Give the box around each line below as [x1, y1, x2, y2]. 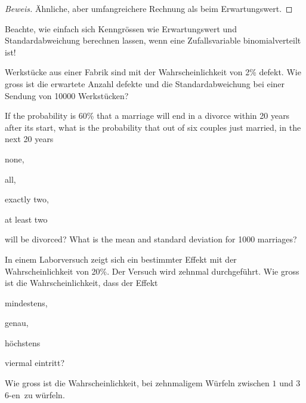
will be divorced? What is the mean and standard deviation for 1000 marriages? [5, 233, 297, 245]
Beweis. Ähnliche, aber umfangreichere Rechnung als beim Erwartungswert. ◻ [5, 2, 293, 14]
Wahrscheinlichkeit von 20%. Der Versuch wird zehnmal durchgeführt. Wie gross [5, 264, 299, 277]
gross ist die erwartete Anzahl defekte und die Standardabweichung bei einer [5, 77, 285, 90]
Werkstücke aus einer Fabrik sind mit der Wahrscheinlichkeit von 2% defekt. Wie [5, 66, 301, 78]
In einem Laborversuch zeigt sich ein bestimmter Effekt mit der [5, 253, 237, 265]
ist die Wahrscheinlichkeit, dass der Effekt [5, 276, 158, 289]
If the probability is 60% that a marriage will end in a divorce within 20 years [5, 109, 290, 122]
